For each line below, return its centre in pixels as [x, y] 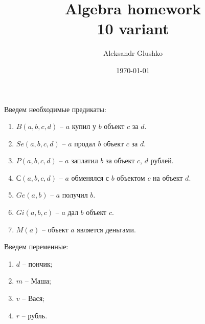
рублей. [162, 160]
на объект [168, 177]
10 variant [133, 28]
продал [85, 143]
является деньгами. [106, 229]
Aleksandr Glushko [133, 53]
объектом [131, 177]
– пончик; [37, 263]
